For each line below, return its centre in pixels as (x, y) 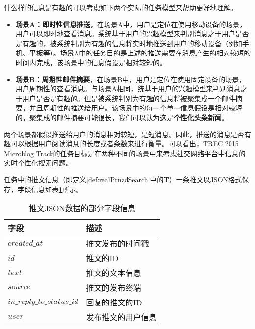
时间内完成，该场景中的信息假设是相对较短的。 (91, 62)
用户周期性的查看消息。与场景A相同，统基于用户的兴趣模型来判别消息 (128, 89)
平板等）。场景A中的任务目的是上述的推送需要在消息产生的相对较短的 (140, 53)
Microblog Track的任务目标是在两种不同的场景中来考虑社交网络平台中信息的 (125, 153)
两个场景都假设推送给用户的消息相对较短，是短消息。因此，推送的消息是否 (124, 134)
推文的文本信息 (114, 273)
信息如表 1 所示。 (57, 189)
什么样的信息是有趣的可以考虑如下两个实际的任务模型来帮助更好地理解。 (121, 7)
